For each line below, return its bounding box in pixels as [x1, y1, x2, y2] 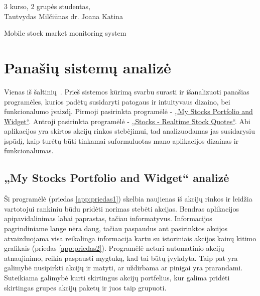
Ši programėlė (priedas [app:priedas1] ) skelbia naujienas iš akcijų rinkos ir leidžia [4, 193, 252, 204]
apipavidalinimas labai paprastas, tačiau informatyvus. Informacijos [4, 213, 212, 224]
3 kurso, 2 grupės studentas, [4, 1, 90, 11]
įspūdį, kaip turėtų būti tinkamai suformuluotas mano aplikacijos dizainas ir [4, 135, 239, 146]
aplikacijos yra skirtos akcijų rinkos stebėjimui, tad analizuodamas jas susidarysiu [4, 126, 255, 136]
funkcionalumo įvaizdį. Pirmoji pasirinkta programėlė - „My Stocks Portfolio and [4, 106, 253, 117]
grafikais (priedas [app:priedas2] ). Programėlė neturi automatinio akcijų [4, 243, 224, 253]
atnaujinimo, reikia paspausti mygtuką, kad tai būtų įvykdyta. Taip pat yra [4, 252, 238, 263]
